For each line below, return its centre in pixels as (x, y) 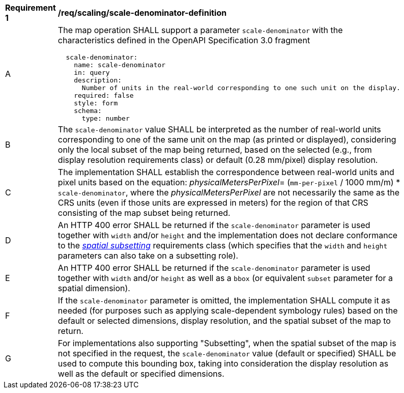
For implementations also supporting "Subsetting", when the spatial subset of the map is (227, 343)
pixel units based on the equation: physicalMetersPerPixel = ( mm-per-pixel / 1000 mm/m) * (229, 182)
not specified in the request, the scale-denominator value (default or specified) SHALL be (227, 353)
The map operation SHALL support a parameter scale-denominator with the (200, 30)
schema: (88, 111)
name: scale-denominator (120, 65)
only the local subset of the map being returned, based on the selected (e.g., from (215, 150)
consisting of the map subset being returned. (144, 213)
